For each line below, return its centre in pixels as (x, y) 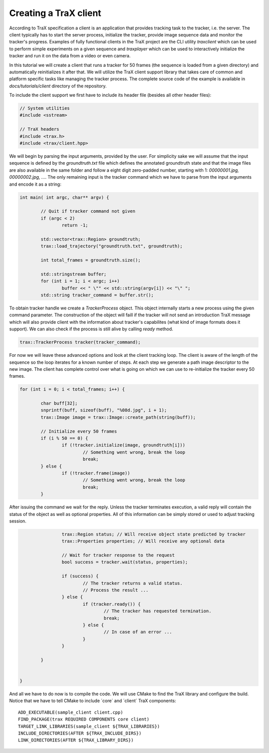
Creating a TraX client (55, 13)
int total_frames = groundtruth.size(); (91, 260)
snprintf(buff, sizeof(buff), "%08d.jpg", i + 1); (104, 410)
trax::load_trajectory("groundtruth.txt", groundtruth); (112, 246)
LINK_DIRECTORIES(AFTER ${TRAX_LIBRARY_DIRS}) (76, 740)
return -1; (75, 225)
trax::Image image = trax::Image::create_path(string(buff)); (118, 417)
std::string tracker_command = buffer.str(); (97, 295)
